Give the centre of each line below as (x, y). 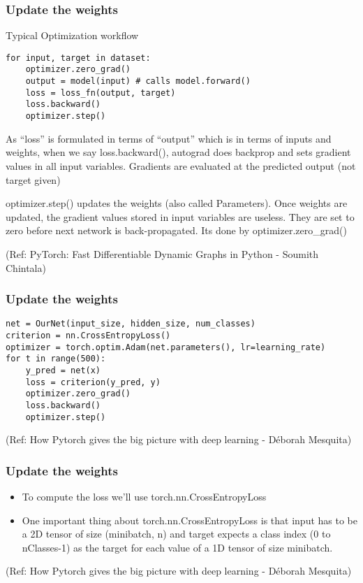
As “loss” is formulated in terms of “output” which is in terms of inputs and (169, 138)
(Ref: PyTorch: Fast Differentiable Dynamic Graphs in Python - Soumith (162, 253)
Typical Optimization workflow (72, 35)
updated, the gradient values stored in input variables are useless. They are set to (180, 216)
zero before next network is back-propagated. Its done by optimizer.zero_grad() (176, 230)
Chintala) (26, 267)
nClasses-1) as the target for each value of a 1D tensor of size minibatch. (177, 547)
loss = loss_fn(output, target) (101, 93)
